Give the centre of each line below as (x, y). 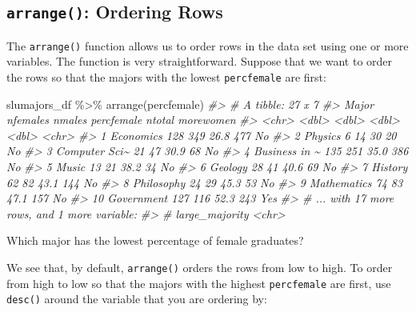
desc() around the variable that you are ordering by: (137, 299)
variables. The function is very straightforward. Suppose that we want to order (200, 61)
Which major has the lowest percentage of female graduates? (155, 240)
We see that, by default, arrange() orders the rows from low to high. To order (200, 268)
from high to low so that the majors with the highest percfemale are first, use (199, 283)
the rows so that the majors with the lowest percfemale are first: (166, 77)
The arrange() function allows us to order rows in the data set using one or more (208, 45)
